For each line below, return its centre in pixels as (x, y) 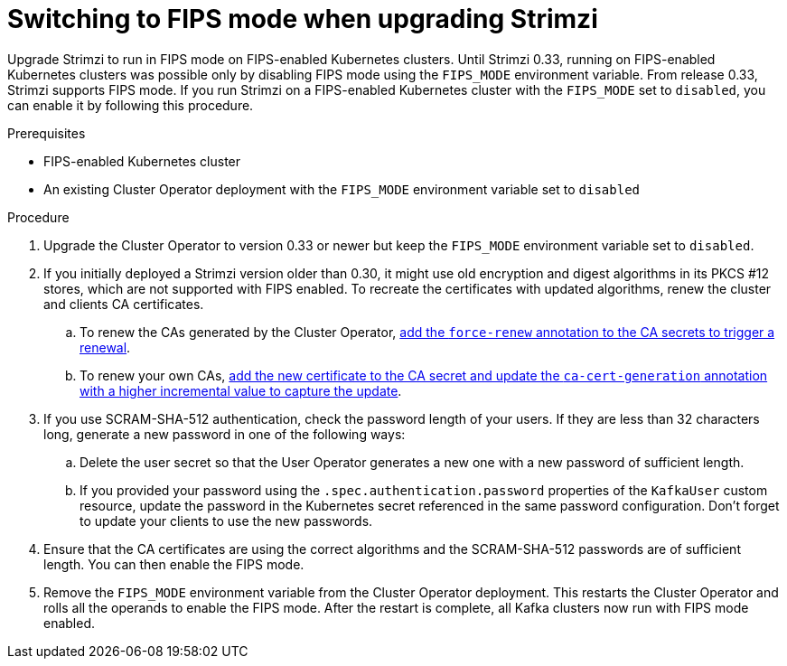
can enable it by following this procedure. (131, 105)
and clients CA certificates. (124, 304)
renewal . (105, 347)
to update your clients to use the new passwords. (226, 521)
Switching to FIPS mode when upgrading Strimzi (303, 19)
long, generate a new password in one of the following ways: (225, 434)
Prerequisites (47, 133)
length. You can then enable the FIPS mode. (174, 564)
